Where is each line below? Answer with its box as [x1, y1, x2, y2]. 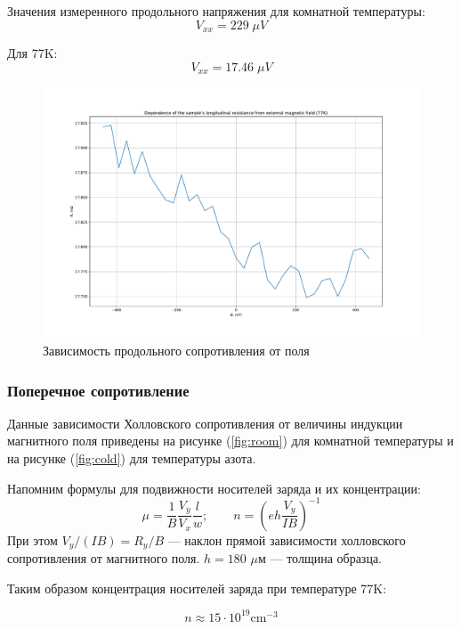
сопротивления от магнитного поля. [7, 549, 200, 568]
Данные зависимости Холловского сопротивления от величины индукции [7, 413, 403, 432]
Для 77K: [7, 44, 58, 62]
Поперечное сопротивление [7, 379, 190, 401]
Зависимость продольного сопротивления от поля [43, 341, 310, 360]
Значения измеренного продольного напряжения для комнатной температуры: [7, 2, 425, 20]
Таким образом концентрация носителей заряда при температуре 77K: [7, 578, 387, 597]
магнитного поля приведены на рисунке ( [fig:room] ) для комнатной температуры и [7, 431, 454, 450]
